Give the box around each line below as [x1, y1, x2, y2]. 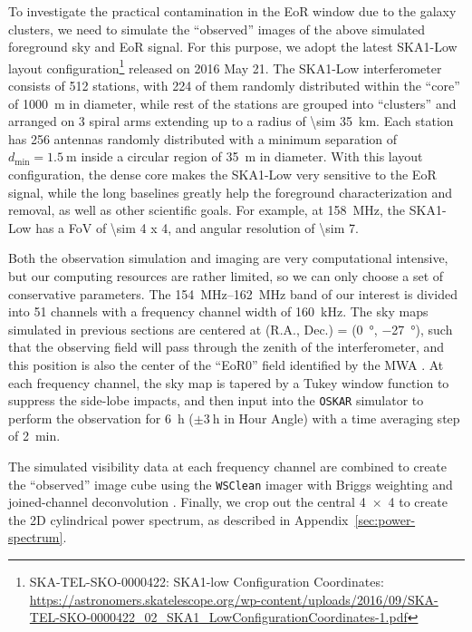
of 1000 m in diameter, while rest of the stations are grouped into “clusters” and [8, 93, 457, 112]
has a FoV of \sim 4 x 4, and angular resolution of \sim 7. [35, 218, 359, 237]
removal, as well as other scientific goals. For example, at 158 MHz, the [8, 200, 406, 219]
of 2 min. [8, 426, 61, 445]
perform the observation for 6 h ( [8, 408, 194, 427]
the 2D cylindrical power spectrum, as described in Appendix [8, 510, 349, 529]
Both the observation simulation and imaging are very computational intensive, [8, 248, 448, 267]
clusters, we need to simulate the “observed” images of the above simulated [8, 19, 426, 38]
